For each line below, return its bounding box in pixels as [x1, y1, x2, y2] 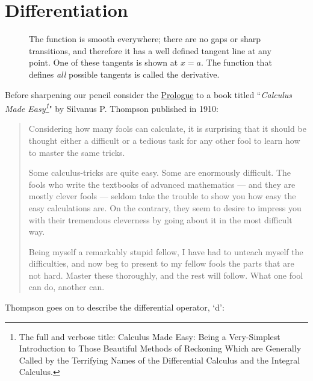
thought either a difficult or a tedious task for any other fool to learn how [28, 134, 300, 146]
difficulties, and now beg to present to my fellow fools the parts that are [28, 257, 294, 270]
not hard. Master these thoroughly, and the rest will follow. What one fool [28, 268, 303, 281]
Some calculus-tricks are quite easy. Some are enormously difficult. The [28, 166, 291, 179]
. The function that [200, 56, 272, 69]
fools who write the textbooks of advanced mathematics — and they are [28, 178, 296, 190]
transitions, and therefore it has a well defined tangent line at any [29, 44, 271, 57]
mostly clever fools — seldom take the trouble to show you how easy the [28, 190, 296, 202]
